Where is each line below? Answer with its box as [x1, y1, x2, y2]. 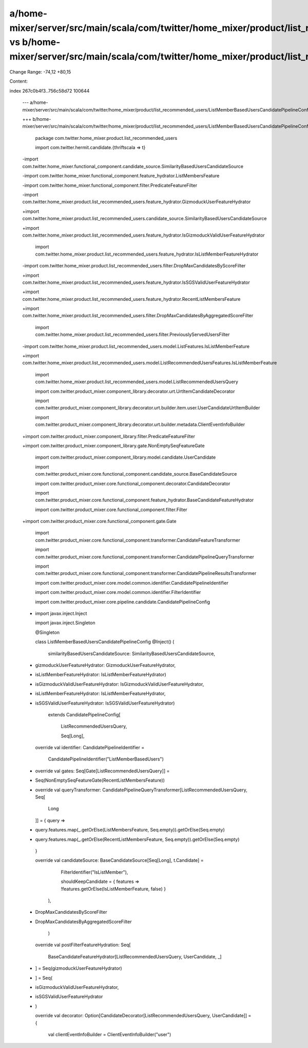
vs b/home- [9, 37, 61, 48]
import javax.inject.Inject [35, 610, 87, 617]
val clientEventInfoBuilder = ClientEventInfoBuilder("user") [48, 1032, 171, 1037]
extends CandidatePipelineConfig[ [48, 711, 121, 717]
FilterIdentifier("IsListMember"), [61, 869, 128, 875]
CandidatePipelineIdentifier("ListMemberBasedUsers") [48, 756, 164, 762]
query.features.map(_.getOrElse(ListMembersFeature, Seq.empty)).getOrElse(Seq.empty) [35, 827, 225, 833]
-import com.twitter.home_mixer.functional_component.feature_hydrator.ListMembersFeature [22, 173, 220, 179]
